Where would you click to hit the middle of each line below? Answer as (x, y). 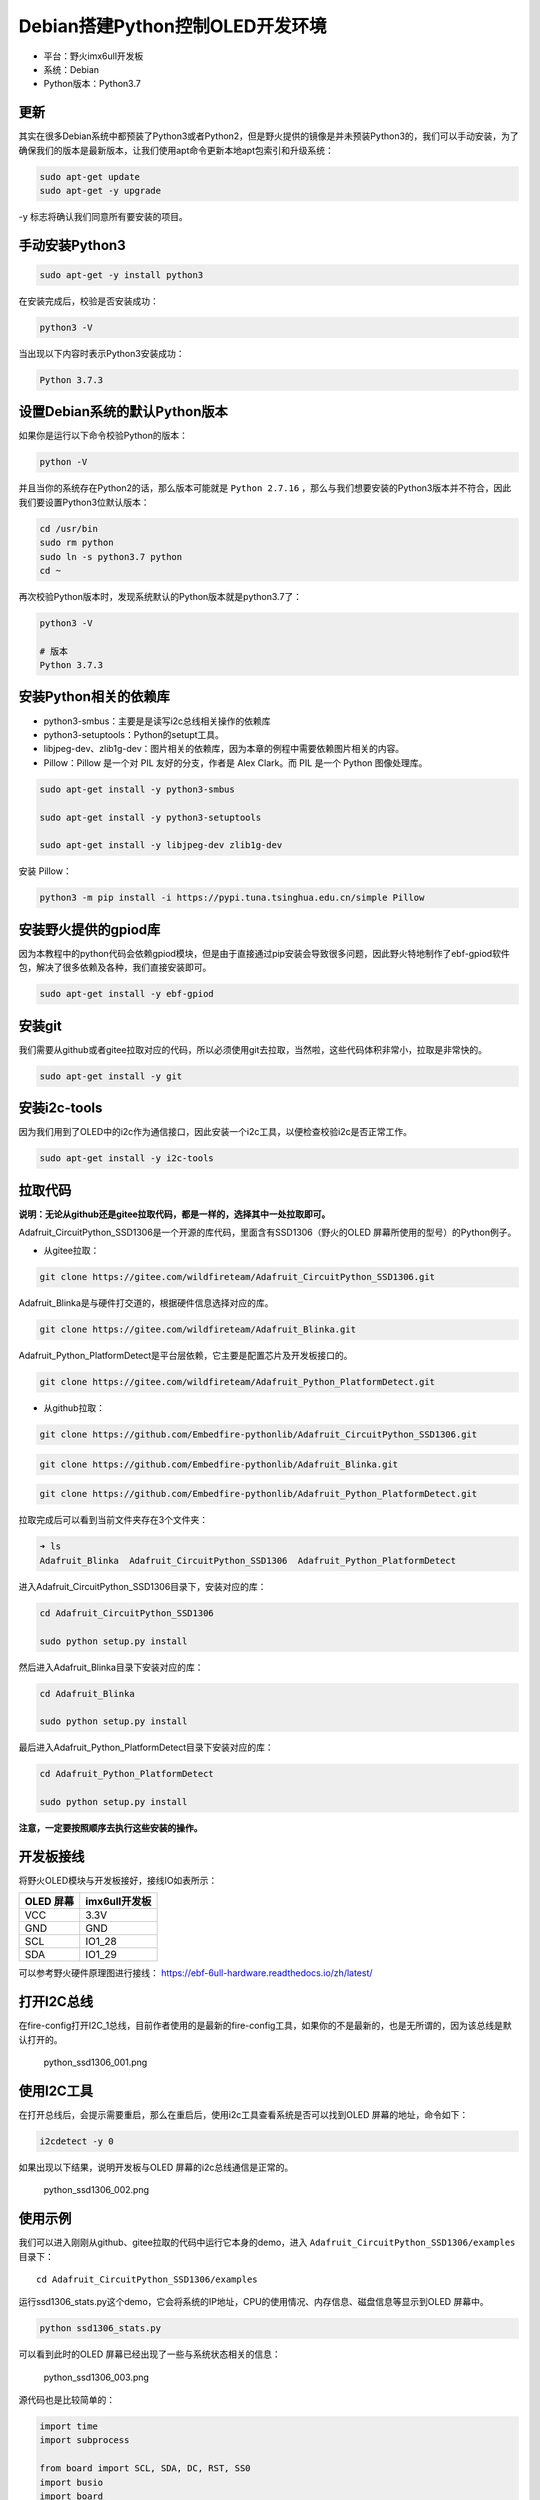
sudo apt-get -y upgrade (100, 190)
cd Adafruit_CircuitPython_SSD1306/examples (147, 2279)
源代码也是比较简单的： (66, 2400)
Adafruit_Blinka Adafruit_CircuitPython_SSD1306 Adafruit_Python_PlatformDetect (248, 1560)
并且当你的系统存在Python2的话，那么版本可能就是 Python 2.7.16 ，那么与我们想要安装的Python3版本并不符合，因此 (265, 488)
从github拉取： (74, 1408)
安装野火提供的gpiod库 (89, 929)
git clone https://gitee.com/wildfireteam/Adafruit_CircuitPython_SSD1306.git (237, 1277)
